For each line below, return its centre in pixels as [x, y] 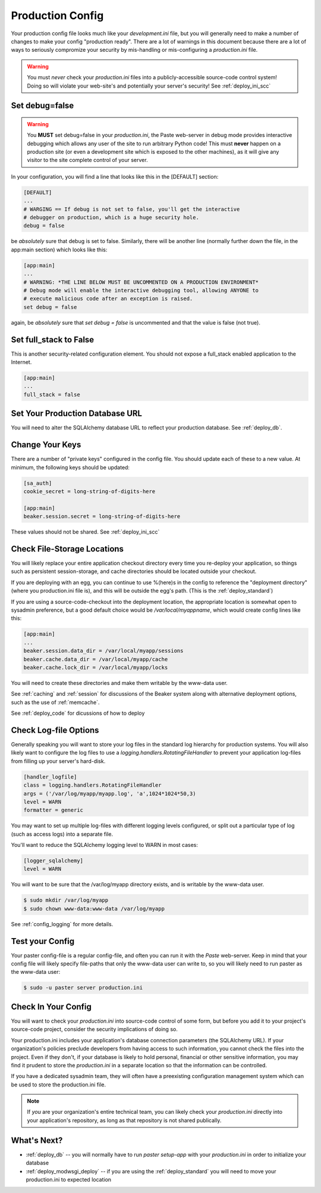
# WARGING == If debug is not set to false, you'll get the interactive [132, 209]
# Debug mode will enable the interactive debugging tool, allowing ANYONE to [141, 290]
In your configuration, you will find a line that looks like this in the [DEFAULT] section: [115, 176]
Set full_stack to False [53, 339]
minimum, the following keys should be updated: [70, 467]
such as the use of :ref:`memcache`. [55, 702]
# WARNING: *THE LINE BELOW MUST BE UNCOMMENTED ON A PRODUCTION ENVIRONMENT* [141, 282]
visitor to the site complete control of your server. [87, 160]
